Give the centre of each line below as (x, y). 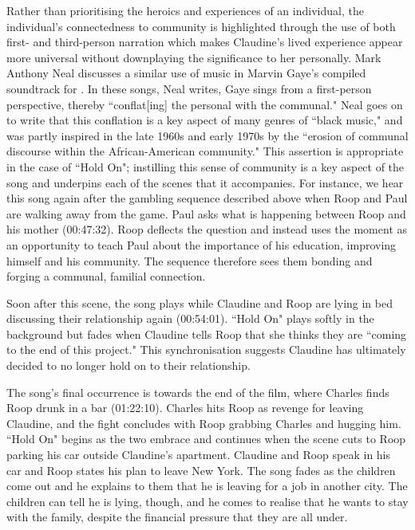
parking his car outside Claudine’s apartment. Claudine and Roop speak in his (199, 455)
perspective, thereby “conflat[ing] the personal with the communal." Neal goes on (205, 104)
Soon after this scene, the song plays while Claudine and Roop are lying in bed (200, 302)
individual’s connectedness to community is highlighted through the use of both (201, 26)
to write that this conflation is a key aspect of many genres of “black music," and (205, 120)
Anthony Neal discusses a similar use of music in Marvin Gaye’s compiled (186, 73)
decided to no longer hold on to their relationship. (128, 365)
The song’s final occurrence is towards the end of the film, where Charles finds (198, 392)
